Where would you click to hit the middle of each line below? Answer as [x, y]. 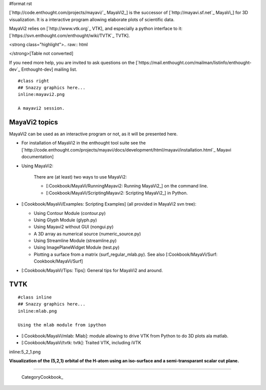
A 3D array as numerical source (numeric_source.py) [87, 234]
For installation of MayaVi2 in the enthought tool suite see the [84, 143]
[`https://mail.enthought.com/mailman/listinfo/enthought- [194, 62]
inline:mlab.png [37, 311]
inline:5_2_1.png [25, 352]
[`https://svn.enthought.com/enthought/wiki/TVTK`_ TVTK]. [69, 35]
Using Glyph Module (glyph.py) [65, 220]
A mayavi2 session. [41, 108]
